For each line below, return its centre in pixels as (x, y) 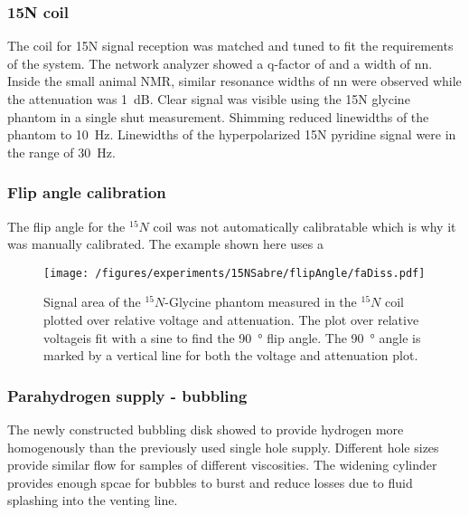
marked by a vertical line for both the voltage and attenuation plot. (231, 355)
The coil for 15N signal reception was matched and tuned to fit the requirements (230, 46)
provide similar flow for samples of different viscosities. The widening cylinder (222, 465)
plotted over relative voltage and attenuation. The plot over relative (231, 320)
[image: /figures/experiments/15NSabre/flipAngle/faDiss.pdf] (234, 273)
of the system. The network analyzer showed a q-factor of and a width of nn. (220, 63)
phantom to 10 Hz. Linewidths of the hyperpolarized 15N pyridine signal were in (232, 134)
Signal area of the (92, 302)
